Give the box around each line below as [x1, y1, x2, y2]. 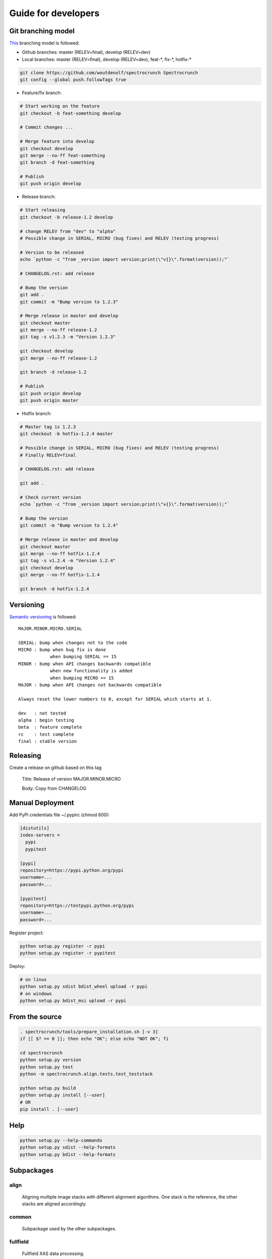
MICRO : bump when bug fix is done [18, 647, 106, 653]
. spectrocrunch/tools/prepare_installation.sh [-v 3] [20, 1029, 158, 1034]
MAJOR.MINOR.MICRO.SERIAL [18, 625, 83, 632]
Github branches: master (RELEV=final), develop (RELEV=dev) [22, 49, 151, 55]
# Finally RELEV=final [20, 452, 76, 458]
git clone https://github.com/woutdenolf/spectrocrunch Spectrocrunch [20, 69, 198, 76]
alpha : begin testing [18, 717, 75, 723]
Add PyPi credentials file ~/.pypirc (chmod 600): [9, 811, 110, 818]
